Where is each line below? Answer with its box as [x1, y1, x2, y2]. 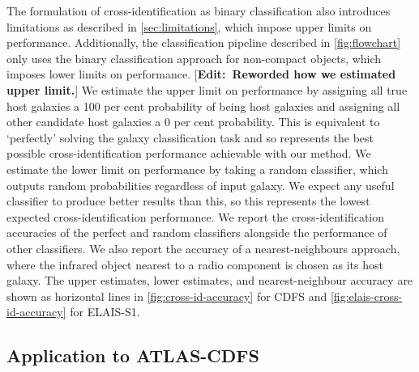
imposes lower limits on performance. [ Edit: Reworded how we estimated [6, 66, 396, 82]
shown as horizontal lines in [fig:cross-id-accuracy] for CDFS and [6, 287, 327, 304]
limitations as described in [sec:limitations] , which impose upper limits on [6, 18, 372, 35]
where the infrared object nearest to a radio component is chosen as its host [6, 256, 383, 273]
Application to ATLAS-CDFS [6, 343, 259, 368]
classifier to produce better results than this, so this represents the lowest [6, 192, 370, 209]
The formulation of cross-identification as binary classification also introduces [6, 2, 391, 19]
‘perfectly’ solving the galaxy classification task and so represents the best [6, 129, 374, 146]
